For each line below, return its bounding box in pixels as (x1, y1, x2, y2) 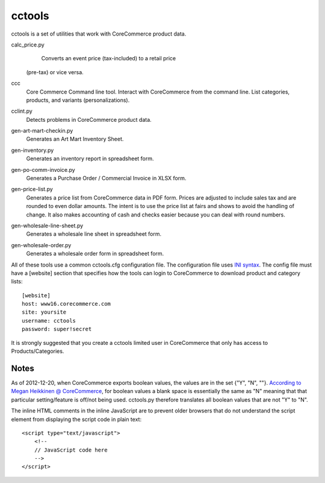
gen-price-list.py (11, 186, 54, 193)
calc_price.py (11, 41, 45, 48)
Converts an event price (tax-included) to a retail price (41, 55, 176, 62)
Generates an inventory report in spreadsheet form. (26, 155, 154, 162)
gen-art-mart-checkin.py (11, 127, 73, 134)
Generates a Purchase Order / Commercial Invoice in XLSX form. (26, 175, 187, 182)
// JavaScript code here (34, 446, 108, 453)
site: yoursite (22, 309, 67, 316)
